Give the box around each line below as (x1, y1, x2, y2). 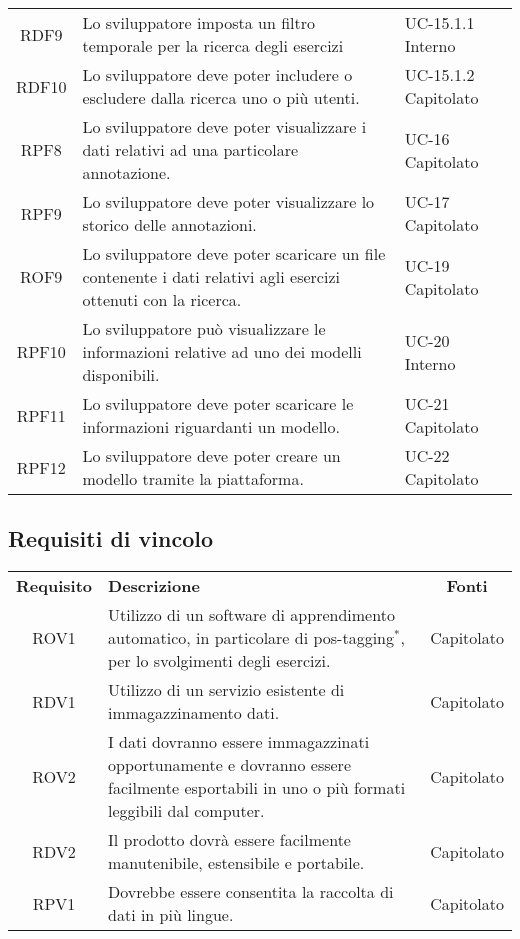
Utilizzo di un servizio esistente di (108, 678, 345, 702)
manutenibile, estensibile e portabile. (108, 851, 365, 875)
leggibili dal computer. (108, 799, 265, 823)
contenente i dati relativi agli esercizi (82, 265, 340, 288)
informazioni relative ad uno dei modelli (82, 340, 362, 363)
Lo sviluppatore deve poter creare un (82, 444, 341, 467)
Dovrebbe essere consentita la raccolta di (108, 880, 394, 904)
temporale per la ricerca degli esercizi (82, 34, 344, 57)
